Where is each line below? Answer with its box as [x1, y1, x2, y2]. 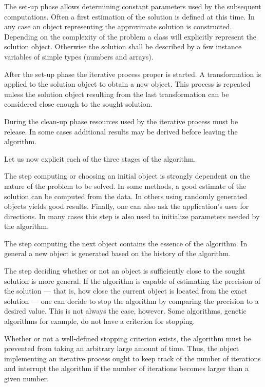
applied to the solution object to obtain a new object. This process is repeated [4, 79, 251, 89]
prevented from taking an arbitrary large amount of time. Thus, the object [4, 343, 239, 354]
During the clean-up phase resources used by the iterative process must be [4, 115, 238, 126]
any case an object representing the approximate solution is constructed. [4, 21, 232, 32]
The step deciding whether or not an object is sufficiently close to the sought [4, 265, 245, 276]
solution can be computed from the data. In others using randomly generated [4, 190, 248, 201]
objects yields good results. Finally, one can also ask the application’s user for [4, 201, 249, 211]
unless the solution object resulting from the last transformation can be [4, 88, 229, 99]
